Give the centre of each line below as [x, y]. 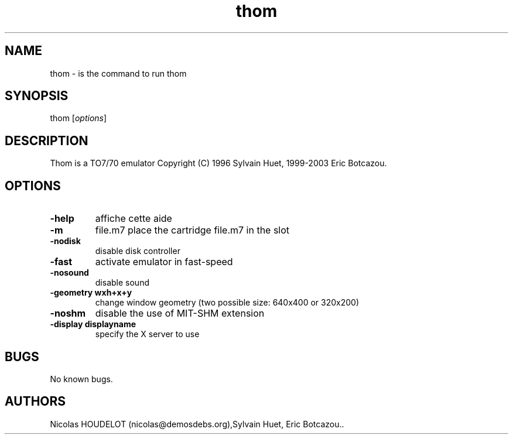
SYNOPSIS [37, 96]
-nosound [69, 273]
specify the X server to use [147, 334]
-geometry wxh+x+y [91, 293]
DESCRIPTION [47, 140]
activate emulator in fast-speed [164, 262]
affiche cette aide [134, 219]
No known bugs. [81, 379]
